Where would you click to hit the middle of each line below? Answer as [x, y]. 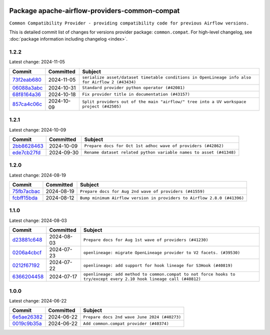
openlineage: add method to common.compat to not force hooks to [159, 274]
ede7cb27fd [26, 152]
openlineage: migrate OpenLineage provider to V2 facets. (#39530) [162, 252]
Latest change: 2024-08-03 [38, 220]
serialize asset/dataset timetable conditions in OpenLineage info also [167, 77]
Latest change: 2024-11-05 [37, 62]
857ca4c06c [27, 104]
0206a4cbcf [27, 252]
